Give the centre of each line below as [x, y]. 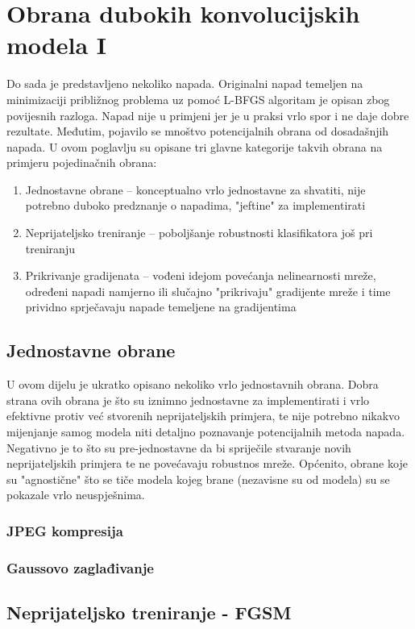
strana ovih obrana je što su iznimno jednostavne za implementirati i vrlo [188, 400]
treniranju [50, 248]
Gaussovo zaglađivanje [80, 567]
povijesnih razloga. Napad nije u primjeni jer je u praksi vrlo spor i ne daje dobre [208, 115]
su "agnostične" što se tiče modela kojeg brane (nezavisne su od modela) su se [198, 479]
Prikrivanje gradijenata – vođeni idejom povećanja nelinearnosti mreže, [201, 275]
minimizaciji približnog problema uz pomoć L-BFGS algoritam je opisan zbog [198, 99]
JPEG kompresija [65, 530]
